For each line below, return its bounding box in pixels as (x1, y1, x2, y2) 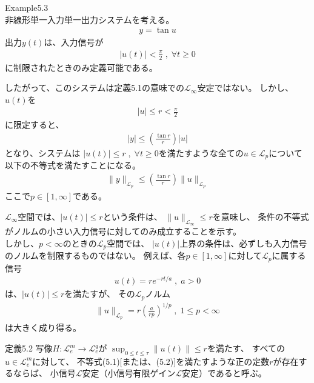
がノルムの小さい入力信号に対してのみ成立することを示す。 (5, 225, 241, 238)
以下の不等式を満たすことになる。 (5, 159, 141, 172)
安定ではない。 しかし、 (197, 81, 294, 94)
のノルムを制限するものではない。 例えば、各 (5, 249, 186, 262)
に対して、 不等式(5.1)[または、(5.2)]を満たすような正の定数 (32, 355, 270, 367)
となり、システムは (5, 146, 81, 159)
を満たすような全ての (158, 146, 244, 159)
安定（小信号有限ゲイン (82, 367, 176, 379)
